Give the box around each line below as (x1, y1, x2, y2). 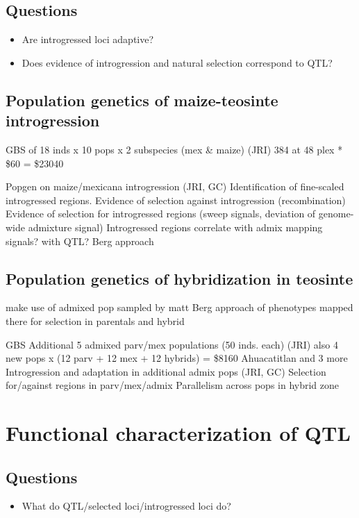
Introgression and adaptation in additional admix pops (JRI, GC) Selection (6, 364, 326, 378)
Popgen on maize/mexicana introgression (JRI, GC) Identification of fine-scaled (6, 179, 344, 194)
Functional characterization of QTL (6, 419, 351, 447)
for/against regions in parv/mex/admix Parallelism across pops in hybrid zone (6, 378, 340, 392)
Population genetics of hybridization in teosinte (6, 267, 353, 289)
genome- (318, 206, 354, 221)
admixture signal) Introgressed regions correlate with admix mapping (28, 219, 323, 234)
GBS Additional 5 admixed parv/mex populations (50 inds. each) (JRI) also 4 (6, 337, 338, 351)
